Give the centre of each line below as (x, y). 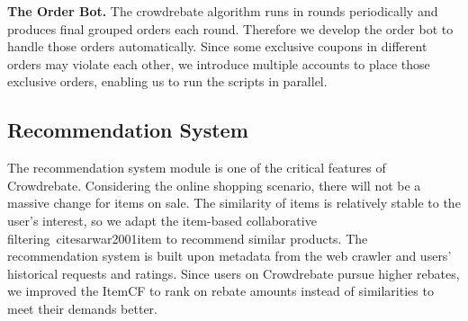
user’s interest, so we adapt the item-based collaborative (162, 220)
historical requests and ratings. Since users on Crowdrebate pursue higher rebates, (234, 273)
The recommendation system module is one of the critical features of (197, 168)
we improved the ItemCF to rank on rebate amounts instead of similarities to (220, 291)
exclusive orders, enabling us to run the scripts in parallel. (167, 81)
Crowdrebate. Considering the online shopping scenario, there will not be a (214, 185)
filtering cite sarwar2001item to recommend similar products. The (188, 238)
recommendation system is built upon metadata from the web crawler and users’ (229, 256)
